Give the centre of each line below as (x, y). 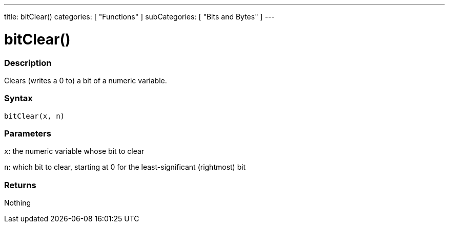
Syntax (18, 98)
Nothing (18, 203)
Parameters (28, 133)
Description (28, 63)
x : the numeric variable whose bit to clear (74, 151)
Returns (20, 185)
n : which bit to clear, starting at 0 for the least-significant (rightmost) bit (125, 167)
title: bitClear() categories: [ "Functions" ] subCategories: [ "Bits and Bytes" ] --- (139, 17)
